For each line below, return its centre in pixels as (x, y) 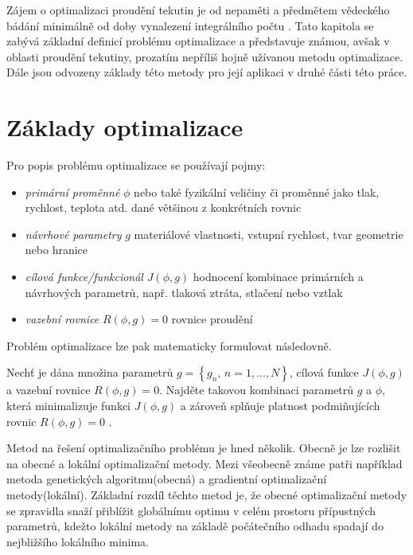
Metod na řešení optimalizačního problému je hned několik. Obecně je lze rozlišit (204, 448)
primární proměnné (72, 192)
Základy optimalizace (125, 127)
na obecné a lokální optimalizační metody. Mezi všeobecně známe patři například (205, 463)
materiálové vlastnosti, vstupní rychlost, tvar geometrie (269, 234)
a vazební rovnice (49, 390)
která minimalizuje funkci (69, 406)
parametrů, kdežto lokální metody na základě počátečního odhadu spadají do (195, 526)
